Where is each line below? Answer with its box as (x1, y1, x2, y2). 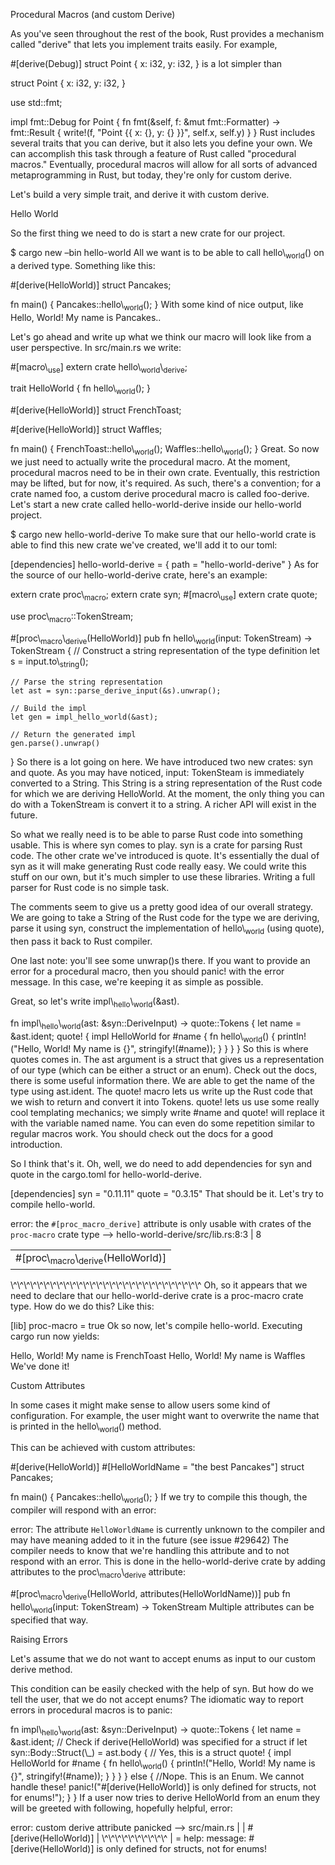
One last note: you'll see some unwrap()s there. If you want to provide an (10, 954, 311, 966)
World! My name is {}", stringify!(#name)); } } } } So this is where (43, 1043, 309, 1055)
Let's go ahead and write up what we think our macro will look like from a (10, 330, 312, 343)
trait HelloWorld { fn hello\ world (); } (10, 382, 151, 397)
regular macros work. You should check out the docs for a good (10, 1128, 274, 1140)
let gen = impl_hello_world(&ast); (10, 712, 159, 723)
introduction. (10, 1139, 63, 1151)
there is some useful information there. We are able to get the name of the (10, 1075, 315, 1087)
